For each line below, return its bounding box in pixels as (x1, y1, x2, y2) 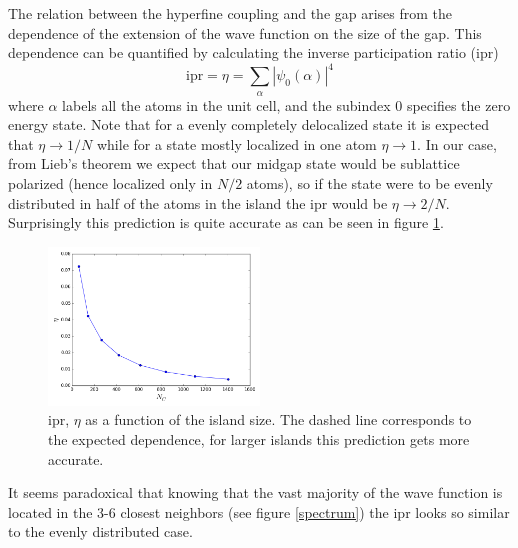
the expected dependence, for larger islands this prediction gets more (48, 429, 470, 450)
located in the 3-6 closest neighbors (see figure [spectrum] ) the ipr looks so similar (8, 501, 510, 522)
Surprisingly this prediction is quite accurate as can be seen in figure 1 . (8, 212, 444, 233)
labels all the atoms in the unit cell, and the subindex (62, 94, 391, 115)
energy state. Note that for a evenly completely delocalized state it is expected (8, 114, 489, 135)
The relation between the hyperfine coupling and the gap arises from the (8, 3, 453, 23)
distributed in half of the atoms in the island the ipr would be (8, 192, 388, 213)
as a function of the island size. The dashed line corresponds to (85, 409, 472, 430)
